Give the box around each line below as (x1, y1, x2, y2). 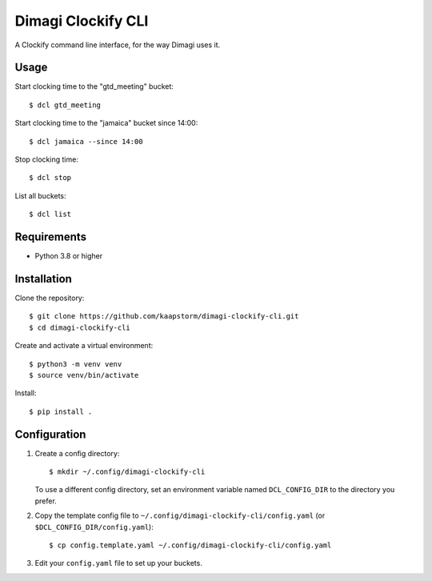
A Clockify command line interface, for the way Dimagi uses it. (14, 40, 221, 50)
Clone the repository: (14, 293, 85, 303)
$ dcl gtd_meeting (29, 100, 102, 110)
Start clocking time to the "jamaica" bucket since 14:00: (14, 118, 198, 128)
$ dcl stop (29, 173, 72, 182)
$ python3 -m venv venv (29, 359, 122, 368)
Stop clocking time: (14, 154, 79, 164)
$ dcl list (29, 210, 72, 219)
